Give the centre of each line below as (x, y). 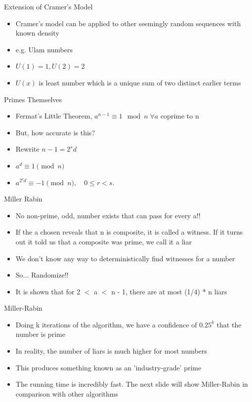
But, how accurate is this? (55, 132)
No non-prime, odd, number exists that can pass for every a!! (108, 215)
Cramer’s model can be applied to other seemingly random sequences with (128, 23)
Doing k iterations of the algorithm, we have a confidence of (106, 324)
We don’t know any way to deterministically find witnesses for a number (125, 258)
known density (37, 33)
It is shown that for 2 (48, 291)
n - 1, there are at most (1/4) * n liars (169, 291)
